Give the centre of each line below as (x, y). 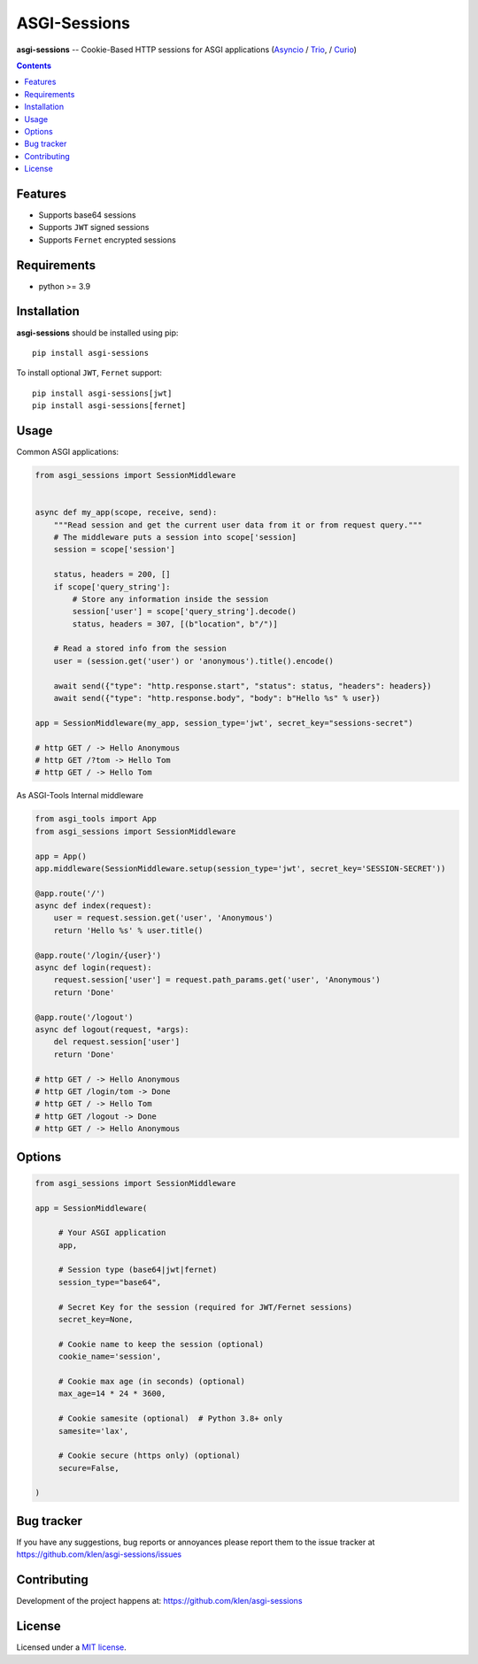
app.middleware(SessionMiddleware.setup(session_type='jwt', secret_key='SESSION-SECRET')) (240, 868)
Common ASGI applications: (68, 452)
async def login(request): (93, 968)
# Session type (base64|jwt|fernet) (138, 1270)
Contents (34, 65)
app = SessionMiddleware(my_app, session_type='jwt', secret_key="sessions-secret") (224, 723)
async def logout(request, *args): (112, 1030)
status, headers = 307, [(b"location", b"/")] (175, 624)
